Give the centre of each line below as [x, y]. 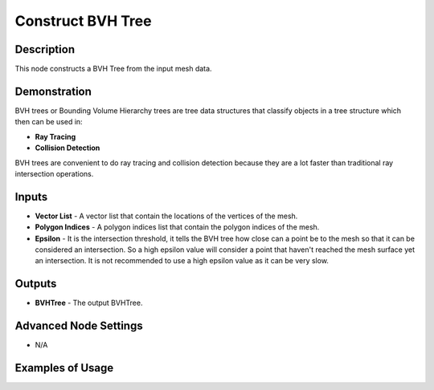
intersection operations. [54, 173]
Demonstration [53, 91]
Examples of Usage [64, 368]
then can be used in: [49, 122]
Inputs [31, 197]
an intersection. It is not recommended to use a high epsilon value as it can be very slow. [182, 261]
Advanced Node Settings [79, 326]
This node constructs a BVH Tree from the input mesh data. [113, 69]
